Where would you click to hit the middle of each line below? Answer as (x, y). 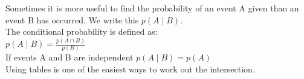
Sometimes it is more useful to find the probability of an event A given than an (152, 8)
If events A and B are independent (70, 57)
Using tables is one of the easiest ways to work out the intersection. (130, 69)
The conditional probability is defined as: (82, 31)
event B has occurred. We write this (72, 19)
